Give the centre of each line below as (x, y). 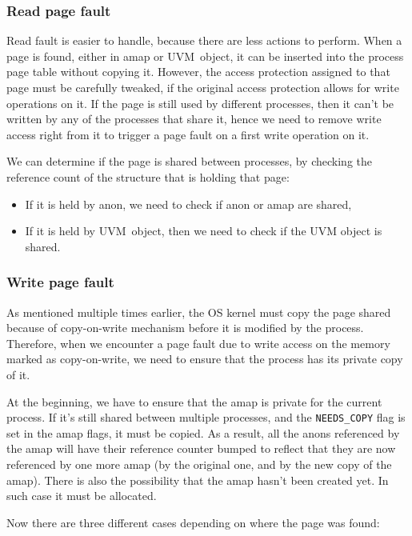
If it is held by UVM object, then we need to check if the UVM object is (204, 231)
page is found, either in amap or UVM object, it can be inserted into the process (205, 56)
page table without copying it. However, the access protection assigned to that (198, 72)
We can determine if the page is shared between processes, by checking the (189, 161)
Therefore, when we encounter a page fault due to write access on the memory (198, 343)
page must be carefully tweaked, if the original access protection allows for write (203, 87)
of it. (18, 374)
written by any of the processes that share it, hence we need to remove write (194, 119)
